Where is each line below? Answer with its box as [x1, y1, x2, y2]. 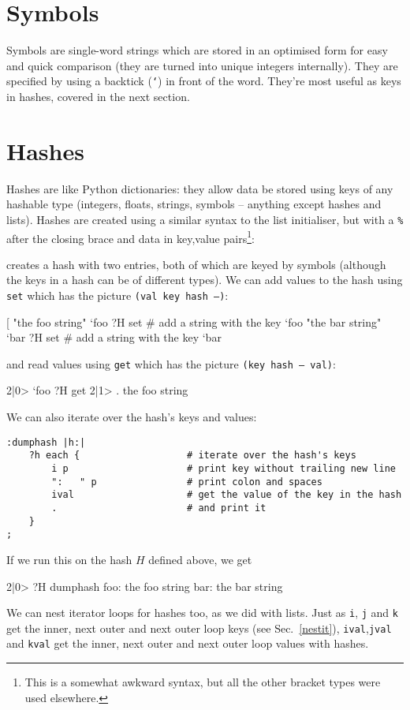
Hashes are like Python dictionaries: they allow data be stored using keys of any [6, 180, 393, 196]
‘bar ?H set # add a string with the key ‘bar [6, 329, 222, 346]
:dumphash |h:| [6, 436, 86, 448]
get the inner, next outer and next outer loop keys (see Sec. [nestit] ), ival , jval [6, 619, 392, 636]
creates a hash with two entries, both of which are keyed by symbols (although [6, 256, 386, 272]
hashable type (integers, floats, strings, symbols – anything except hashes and [6, 196, 382, 212]
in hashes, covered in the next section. [6, 88, 190, 104]
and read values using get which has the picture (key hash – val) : [6, 355, 336, 372]
